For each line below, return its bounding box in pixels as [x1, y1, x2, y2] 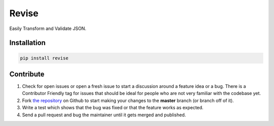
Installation [9, 39, 46, 47]
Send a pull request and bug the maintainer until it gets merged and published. [22, 112, 186, 118]
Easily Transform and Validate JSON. [9, 25, 86, 31]
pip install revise [20, 55, 68, 61]
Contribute [9, 70, 45, 78]
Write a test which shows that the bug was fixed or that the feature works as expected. [22, 105, 204, 111]
